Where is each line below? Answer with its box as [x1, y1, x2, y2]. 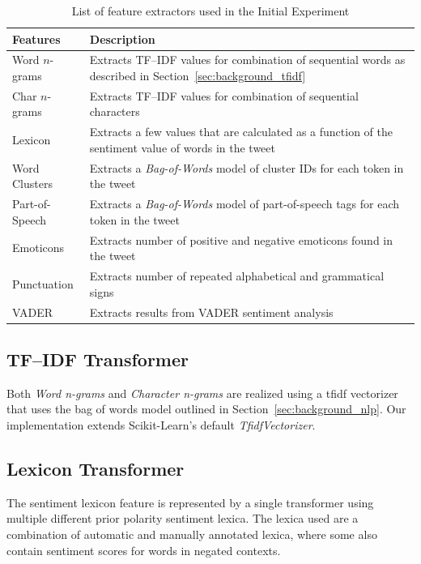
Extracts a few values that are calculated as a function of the [89, 123, 393, 140]
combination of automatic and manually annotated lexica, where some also [6, 525, 377, 542]
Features [12, 30, 61, 47]
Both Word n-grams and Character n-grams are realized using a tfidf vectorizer [6, 384, 398, 401]
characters [89, 103, 140, 120]
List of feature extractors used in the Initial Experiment [71, 2, 350, 19]
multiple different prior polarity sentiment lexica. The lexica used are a [6, 510, 359, 527]
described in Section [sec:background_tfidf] [89, 67, 306, 84]
